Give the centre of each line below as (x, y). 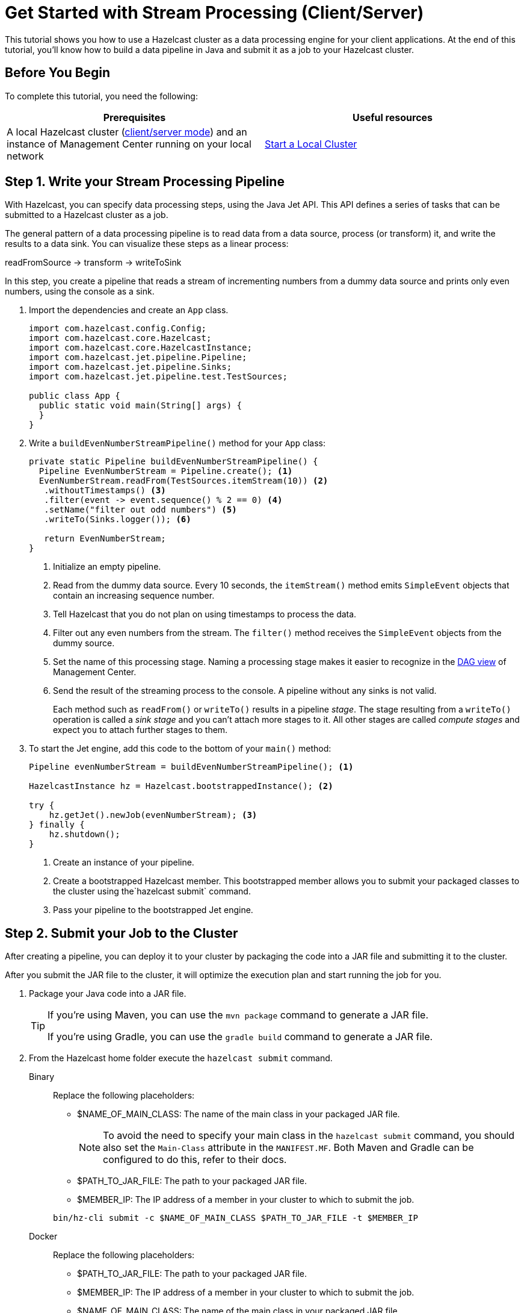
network (25, 156)
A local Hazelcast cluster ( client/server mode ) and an (127, 132)
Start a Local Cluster (311, 144)
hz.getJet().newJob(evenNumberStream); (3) (153, 815)
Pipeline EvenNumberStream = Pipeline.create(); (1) (166, 471)
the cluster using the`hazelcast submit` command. (152, 891)
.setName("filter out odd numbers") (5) (140, 510)
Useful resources (393, 117)
